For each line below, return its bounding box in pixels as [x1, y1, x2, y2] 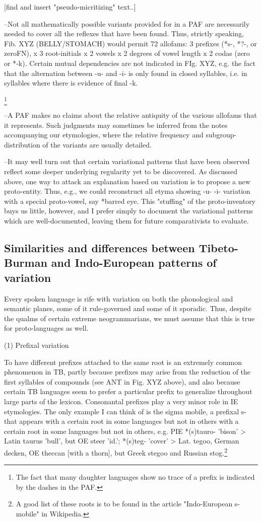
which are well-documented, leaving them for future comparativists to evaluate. [4, 215, 249, 226]
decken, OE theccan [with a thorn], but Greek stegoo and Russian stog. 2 [4, 445, 228, 458]
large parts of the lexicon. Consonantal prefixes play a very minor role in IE [4, 396, 238, 406]
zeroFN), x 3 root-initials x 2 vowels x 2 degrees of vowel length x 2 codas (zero [4, 48, 250, 58]
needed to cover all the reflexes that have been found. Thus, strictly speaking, [4, 28, 244, 39]
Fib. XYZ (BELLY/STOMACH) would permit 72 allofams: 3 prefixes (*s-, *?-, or [4, 38, 257, 48]
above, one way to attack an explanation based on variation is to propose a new [4, 176, 250, 186]
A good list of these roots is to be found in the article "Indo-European [16, 498, 233, 509]
